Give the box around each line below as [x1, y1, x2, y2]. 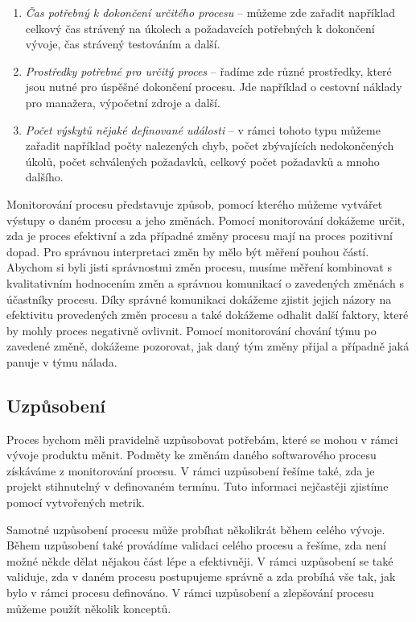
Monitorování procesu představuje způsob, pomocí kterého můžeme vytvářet [6, 195, 383, 212]
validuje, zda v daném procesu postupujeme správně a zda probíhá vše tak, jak [6, 568, 396, 585]
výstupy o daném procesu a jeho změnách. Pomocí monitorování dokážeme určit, [6, 211, 406, 228]
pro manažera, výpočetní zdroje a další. [25, 93, 220, 110]
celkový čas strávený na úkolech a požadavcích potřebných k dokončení [25, 19, 375, 36]
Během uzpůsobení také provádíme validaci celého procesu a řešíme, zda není [6, 537, 386, 554]
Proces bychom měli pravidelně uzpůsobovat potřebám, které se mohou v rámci [6, 430, 398, 447]
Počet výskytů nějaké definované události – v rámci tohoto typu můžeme [25, 121, 381, 138]
